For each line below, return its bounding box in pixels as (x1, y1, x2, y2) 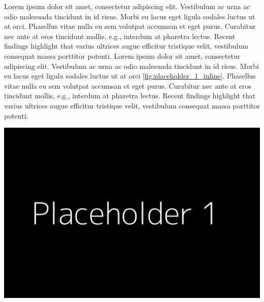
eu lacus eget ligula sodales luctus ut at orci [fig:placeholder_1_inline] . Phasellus (4, 70, 256, 81)
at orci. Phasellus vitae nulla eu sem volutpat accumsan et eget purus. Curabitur (4, 21, 256, 31)
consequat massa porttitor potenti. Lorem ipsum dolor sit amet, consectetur (4, 50, 241, 61)
